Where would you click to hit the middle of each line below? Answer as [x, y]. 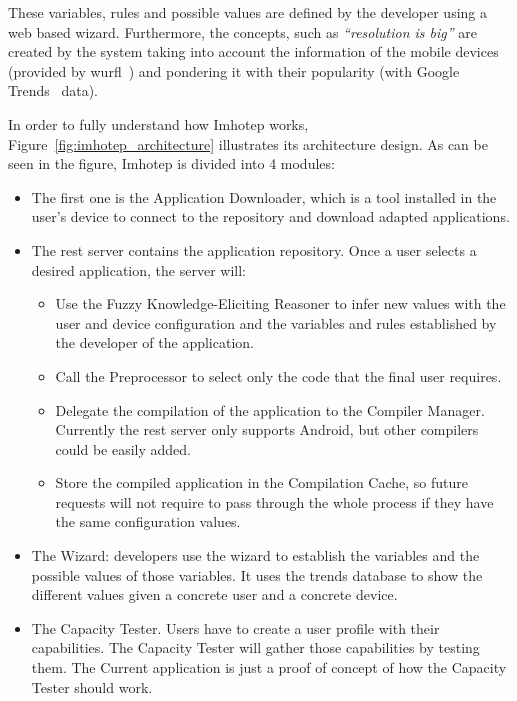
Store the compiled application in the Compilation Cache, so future [261, 482]
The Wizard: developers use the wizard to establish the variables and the [255, 555]
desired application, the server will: [138, 269]
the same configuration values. [148, 521]
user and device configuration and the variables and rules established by [276, 322]
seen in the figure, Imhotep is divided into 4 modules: [171, 163]
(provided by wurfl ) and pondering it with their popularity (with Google [234, 70]
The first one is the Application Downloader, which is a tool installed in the [264, 196]
